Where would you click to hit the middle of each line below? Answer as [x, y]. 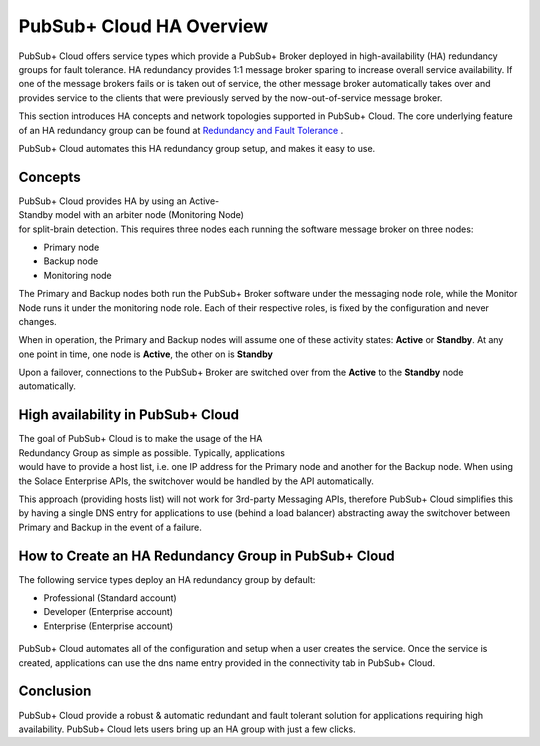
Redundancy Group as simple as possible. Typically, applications [151, 452]
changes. [37, 321]
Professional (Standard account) [110, 598]
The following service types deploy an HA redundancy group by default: [167, 579]
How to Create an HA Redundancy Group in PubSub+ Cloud [206, 555]
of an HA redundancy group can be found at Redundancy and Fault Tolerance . [181, 130]
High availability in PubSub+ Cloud [129, 415]
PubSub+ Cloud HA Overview [143, 26]
